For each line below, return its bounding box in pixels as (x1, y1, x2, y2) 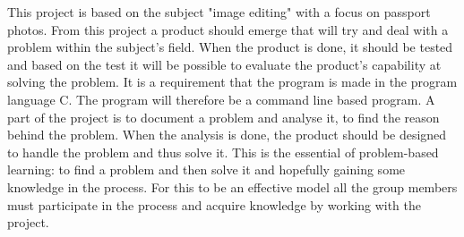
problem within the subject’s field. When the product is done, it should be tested (7, 38, 453, 56)
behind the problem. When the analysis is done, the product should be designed (7, 125, 447, 144)
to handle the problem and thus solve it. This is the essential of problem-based (7, 142, 439, 161)
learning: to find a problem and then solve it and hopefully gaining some (7, 160, 406, 179)
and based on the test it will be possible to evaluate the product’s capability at (7, 55, 442, 73)
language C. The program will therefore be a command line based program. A (7, 89, 435, 108)
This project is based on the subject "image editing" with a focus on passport (7, 3, 431, 21)
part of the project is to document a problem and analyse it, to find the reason (7, 107, 440, 126)
